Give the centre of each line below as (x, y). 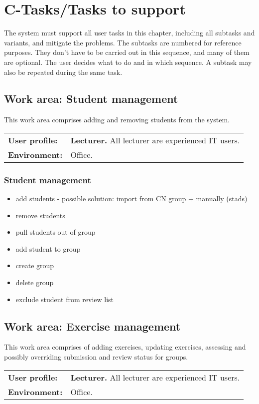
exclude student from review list (65, 299)
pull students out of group (56, 232)
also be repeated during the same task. (63, 72)
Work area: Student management (91, 99)
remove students (40, 215)
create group (35, 265)
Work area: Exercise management (92, 326)
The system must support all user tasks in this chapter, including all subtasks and (129, 33)
